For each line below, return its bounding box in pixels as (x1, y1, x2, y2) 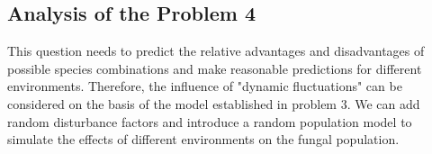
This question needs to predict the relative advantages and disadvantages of (7, 41, 425, 60)
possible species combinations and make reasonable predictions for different (7, 59, 422, 77)
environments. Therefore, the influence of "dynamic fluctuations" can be (7, 77, 402, 95)
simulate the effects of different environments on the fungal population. (7, 130, 400, 149)
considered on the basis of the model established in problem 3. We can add (7, 94, 420, 113)
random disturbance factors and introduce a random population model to (7, 112, 412, 131)
